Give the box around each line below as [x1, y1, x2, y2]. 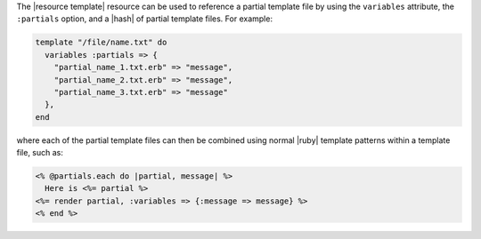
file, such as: [16, 147, 64, 158]
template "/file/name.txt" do [35, 37, 167, 48]
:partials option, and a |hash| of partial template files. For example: [16, 13, 273, 24]
